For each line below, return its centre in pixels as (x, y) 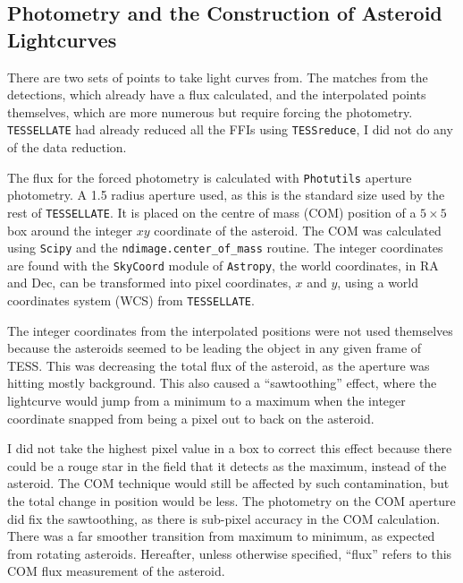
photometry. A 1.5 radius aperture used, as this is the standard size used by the (226, 195)
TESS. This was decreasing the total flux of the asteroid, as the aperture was (219, 365)
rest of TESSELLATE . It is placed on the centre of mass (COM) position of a (212, 212)
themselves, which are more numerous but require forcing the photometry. (210, 111)
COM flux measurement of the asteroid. (116, 571)
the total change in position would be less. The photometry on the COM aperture (231, 501)
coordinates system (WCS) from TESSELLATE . (131, 300)
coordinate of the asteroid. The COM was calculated (298, 230)
